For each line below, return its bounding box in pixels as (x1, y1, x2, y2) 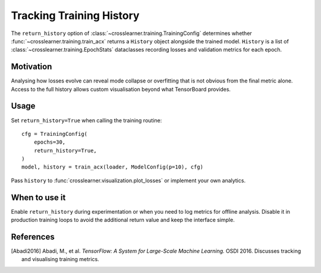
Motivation (11, 62, 52, 72)
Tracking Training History (11, 9, 140, 22)
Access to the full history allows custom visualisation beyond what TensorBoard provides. (11, 85, 231, 93)
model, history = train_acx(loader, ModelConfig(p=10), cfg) (21, 164, 203, 170)
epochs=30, (33, 139, 66, 145)
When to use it (11, 192, 66, 202)
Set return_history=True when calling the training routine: (11, 116, 162, 124)
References (11, 231, 55, 242)
